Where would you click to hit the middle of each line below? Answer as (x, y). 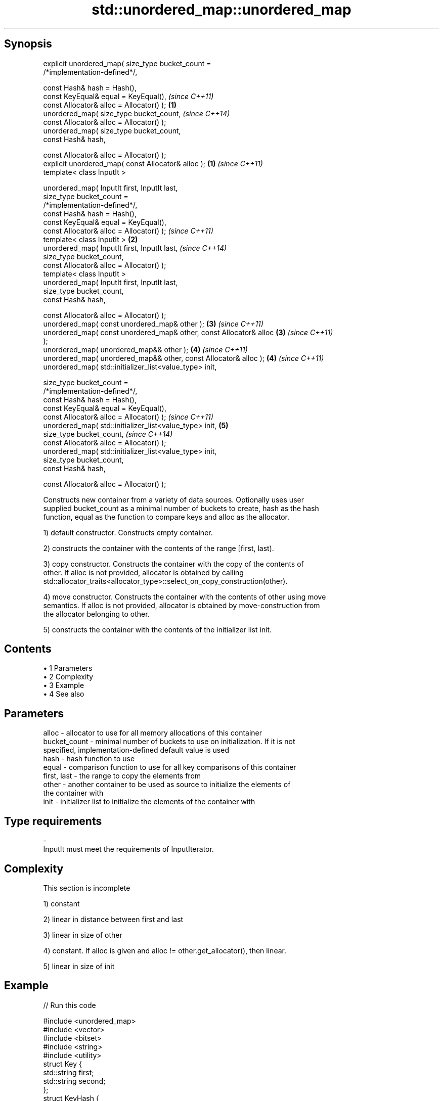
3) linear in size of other (83, 935)
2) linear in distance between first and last (113, 919)
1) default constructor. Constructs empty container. (128, 532)
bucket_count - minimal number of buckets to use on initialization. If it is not (169, 742)
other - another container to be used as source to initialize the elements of (167, 785)
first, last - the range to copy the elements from (122, 776)
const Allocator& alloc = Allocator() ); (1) (110, 105)
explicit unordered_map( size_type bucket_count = (127, 63)
